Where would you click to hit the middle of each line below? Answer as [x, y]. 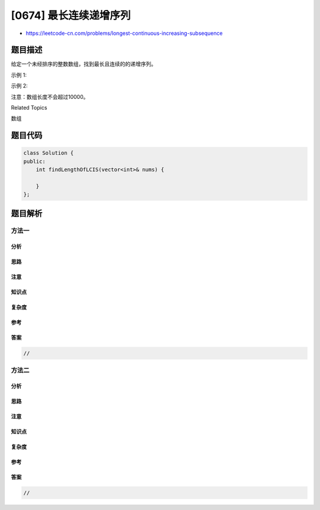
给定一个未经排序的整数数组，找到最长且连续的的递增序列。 [84, 64]
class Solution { [49, 153]
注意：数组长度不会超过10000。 [50, 97]
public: [34, 161]
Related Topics [29, 108]
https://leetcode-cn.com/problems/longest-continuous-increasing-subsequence [124, 33]
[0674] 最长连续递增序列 [71, 15]
